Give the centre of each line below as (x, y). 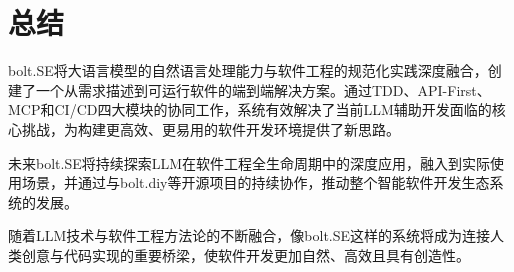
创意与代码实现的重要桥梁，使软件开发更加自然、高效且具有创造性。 (245, 254)
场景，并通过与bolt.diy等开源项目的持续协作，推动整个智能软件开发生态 (255, 182)
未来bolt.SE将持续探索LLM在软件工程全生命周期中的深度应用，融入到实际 (249, 162)
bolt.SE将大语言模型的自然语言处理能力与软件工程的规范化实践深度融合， (248, 70)
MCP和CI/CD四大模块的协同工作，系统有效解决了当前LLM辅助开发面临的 (250, 109)
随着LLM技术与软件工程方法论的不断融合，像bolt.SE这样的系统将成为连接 (249, 235)
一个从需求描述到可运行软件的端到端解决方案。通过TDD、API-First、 (263, 89)
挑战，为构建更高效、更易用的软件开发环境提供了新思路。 (210, 128)
